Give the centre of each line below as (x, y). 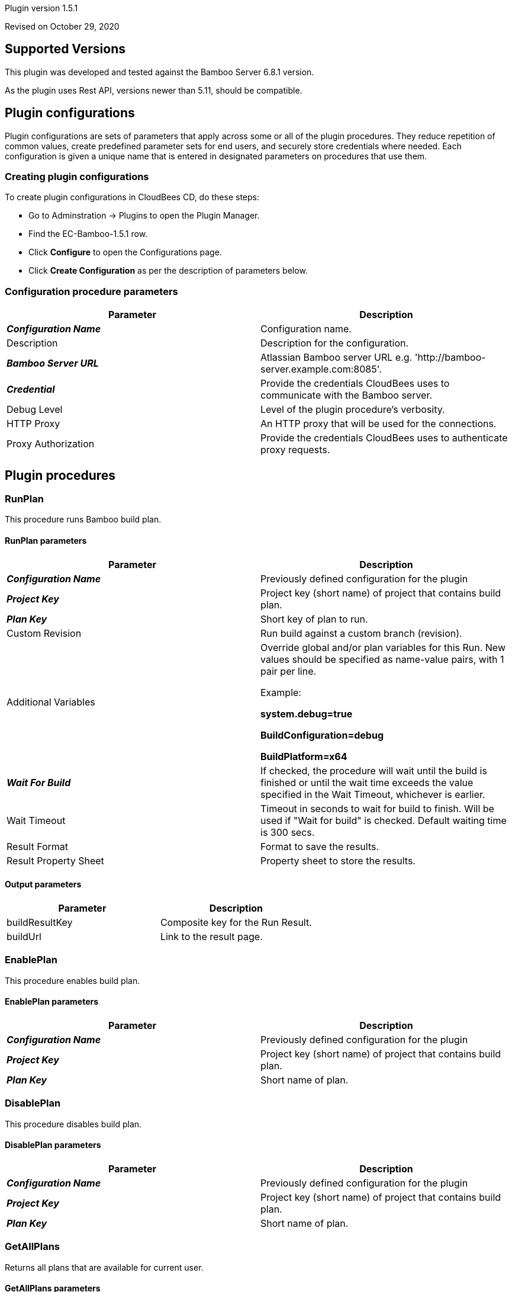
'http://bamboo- (450, 358)
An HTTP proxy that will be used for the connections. (379, 424)
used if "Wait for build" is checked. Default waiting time (384, 820)
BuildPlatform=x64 (304, 756)
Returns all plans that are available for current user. (104, 1267)
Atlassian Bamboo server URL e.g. (336, 358)
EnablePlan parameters (52, 1002)
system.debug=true (307, 714)
